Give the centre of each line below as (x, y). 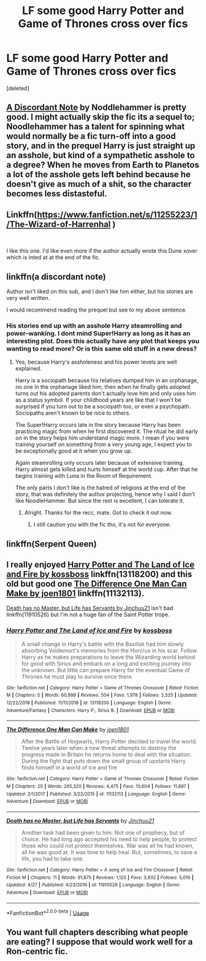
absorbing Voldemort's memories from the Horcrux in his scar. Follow (109, 650)
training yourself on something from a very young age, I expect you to (103, 445)
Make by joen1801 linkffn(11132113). (75, 593)
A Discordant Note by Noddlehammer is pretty (97, 108)
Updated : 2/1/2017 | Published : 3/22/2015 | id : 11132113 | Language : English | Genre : (96, 794)
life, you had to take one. (52, 859)
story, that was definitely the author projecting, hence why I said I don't (105, 494)
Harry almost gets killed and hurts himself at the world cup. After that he (106, 469)
